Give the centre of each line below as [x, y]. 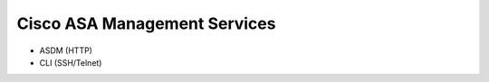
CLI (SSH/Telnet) [71, 62]
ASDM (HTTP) [66, 50]
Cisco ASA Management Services [146, 23]
